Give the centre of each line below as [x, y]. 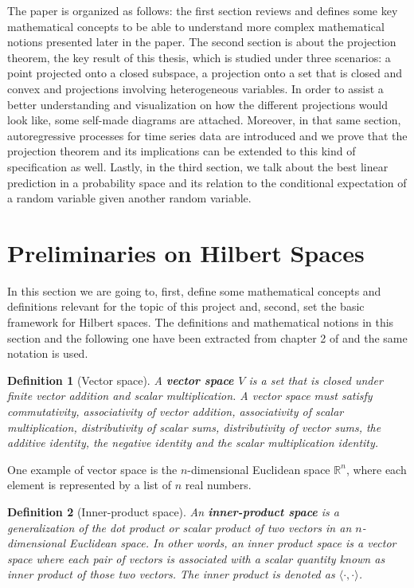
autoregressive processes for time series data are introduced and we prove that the [207, 135]
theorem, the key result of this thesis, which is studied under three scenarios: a [199, 57]
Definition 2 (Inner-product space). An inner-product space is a [173, 511]
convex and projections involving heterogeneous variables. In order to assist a [195, 88]
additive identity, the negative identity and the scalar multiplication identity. [193, 443]
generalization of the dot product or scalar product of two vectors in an [180, 527]
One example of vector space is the [92, 469]
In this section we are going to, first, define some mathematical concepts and [194, 290]
